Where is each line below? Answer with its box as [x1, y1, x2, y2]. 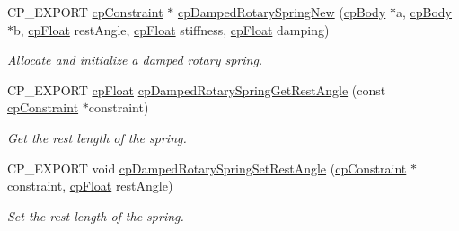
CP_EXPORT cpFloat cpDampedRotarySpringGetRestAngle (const [7, 80, 386, 99]
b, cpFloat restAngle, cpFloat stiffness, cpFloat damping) [13, 20, 330, 39]
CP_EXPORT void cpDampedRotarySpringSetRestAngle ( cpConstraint [7, 158, 407, 177]
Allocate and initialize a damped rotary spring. [7, 50, 263, 69]
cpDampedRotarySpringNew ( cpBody [177, 3, 386, 21]
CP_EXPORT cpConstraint [7, 3, 163, 21]
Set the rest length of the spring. [7, 206, 184, 225]
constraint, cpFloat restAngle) [7, 176, 173, 195]
